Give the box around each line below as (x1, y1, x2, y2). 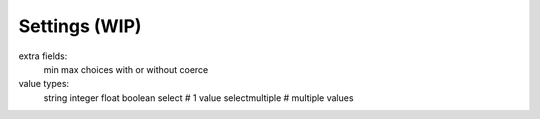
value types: (18, 78, 70, 90)
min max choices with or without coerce (43, 63, 209, 75)
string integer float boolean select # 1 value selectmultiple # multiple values (43, 91, 354, 104)
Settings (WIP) (18, 15, 142, 37)
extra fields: (18, 50, 68, 62)
